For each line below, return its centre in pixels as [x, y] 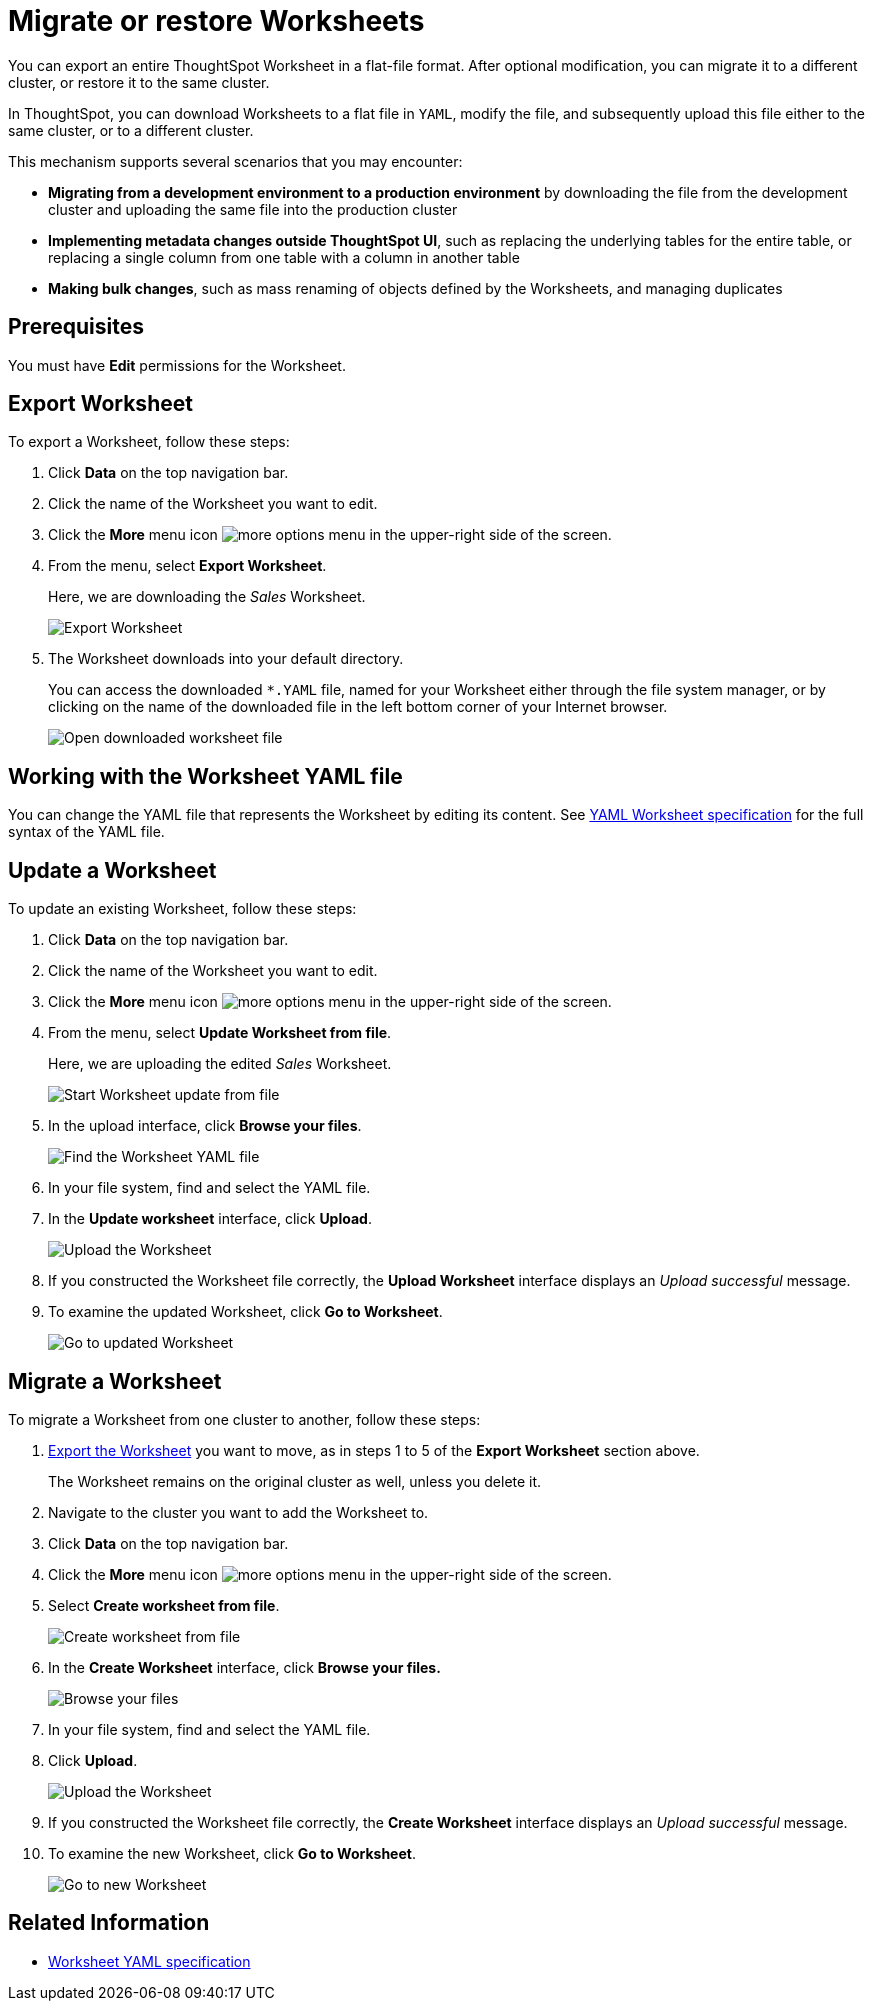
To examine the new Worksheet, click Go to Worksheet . [232, 1853]
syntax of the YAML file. [86, 832]
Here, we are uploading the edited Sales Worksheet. [220, 1064]
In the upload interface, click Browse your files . [205, 1126]
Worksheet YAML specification [149, 1961]
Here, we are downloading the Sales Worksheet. [207, 597]
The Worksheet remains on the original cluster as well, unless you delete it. [295, 1481]
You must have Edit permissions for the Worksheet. [177, 365]
